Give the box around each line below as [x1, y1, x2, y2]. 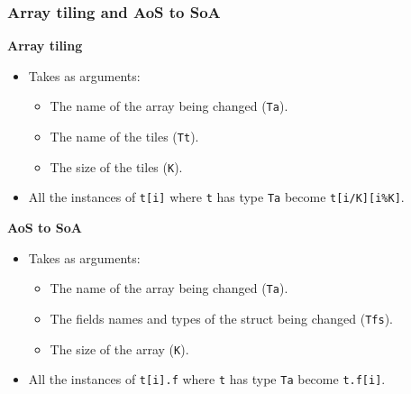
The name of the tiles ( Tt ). [50, 127, 199, 146]
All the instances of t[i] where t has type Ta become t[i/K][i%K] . [28, 188, 405, 206]
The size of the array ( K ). [50, 339, 189, 358]
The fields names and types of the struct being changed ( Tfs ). [50, 308, 393, 327]
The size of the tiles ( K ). [50, 157, 183, 176]
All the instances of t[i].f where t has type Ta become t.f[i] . [28, 370, 386, 389]
